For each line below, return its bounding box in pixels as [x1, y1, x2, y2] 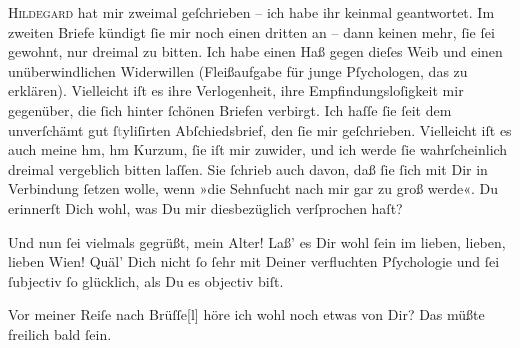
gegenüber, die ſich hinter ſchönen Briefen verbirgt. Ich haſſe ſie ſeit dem [8, 99, 452, 120]
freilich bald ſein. [8, 323, 112, 344]
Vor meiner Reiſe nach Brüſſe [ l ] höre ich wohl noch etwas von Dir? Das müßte [8, 304, 485, 325]
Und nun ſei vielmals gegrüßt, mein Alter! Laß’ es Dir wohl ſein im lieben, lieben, [8, 231, 506, 252]
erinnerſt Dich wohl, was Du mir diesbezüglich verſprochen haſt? [8, 197, 403, 218]
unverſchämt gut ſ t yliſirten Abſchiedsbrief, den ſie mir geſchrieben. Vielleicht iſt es [8, 119, 512, 140]
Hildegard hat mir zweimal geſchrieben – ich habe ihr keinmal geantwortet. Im [8, 2, 495, 22]
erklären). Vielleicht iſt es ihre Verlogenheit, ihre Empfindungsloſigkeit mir [8, 80, 464, 101]
